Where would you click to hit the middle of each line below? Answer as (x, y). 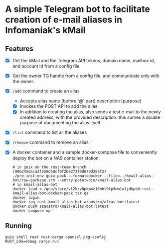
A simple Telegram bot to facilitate (78, 9)
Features (19, 48)
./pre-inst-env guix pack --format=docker (57, 176)
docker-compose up (31, 210)
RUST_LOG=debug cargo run (32, 242)
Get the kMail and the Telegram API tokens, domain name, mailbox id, (84, 60)
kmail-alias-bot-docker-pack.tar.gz (50, 193)
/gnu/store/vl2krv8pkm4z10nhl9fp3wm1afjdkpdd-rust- (99, 189)
